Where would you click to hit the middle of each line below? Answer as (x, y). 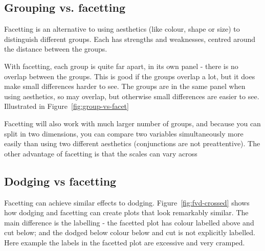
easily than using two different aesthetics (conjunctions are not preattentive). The (132, 143)
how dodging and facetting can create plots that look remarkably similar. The (126, 212)
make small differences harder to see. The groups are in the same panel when (125, 86)
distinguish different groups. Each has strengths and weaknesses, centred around (130, 39)
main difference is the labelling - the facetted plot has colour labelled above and (129, 222)
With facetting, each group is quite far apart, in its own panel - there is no (121, 66)
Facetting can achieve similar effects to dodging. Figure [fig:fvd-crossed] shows (127, 202)
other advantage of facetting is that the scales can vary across (101, 153)
